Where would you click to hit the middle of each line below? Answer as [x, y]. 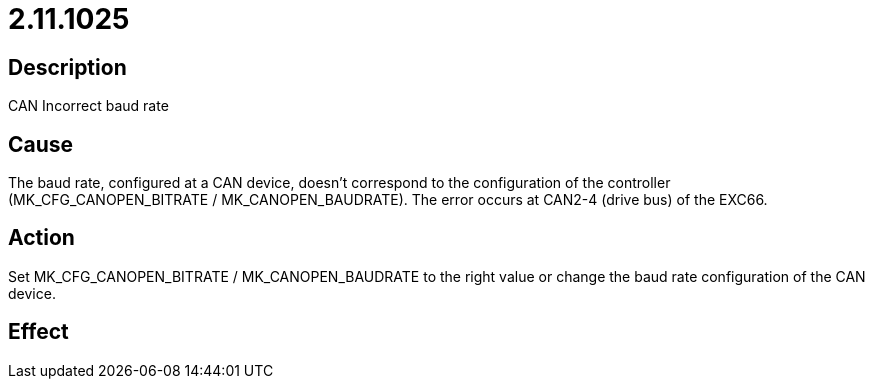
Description [67, 67]
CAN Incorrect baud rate [88, 106]
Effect [38, 332]
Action [41, 238]
